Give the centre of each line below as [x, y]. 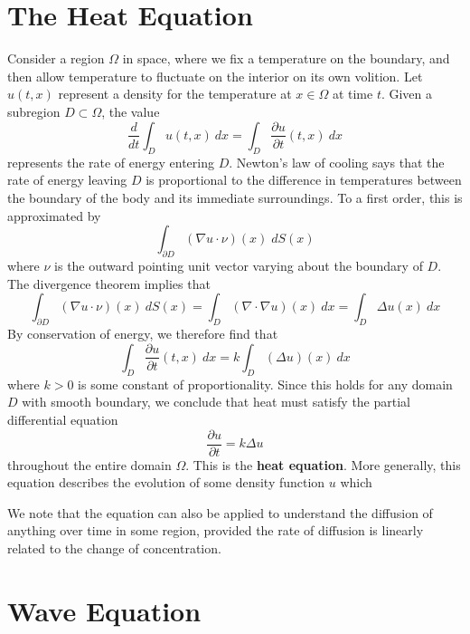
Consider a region [56, 58]
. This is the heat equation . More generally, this [323, 464]
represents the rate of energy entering [111, 162]
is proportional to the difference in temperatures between [304, 180]
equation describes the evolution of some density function [166, 482]
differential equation [63, 419]
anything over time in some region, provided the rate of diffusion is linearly [216, 530]
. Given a [407, 94]
